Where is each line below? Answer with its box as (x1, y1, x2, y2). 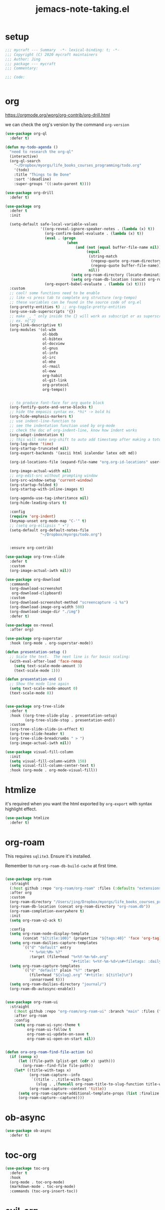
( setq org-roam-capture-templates (9, 963, 80, 968)
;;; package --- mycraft (5, 61, 56, 66)
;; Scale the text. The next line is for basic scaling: (9, 654, 131, 659)
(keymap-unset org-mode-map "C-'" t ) (9, 518, 87, 524)
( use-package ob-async (5, 1129, 52, 1134)
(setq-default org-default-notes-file (9, 528, 89, 532)
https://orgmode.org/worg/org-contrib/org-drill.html (5, 112, 110, 118)
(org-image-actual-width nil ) (9, 468, 71, 473)
